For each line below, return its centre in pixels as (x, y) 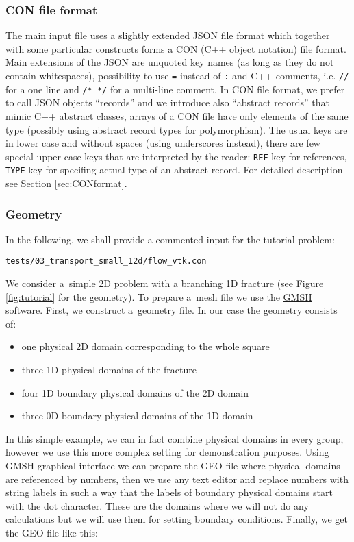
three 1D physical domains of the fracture (109, 370)
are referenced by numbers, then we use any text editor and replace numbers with (177, 479)
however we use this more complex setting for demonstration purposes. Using (167, 452)
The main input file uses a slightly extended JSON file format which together (168, 35)
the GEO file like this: (52, 532)
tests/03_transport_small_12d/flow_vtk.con (106, 261)
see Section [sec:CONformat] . (66, 183)
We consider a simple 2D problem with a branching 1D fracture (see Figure (165, 283)
